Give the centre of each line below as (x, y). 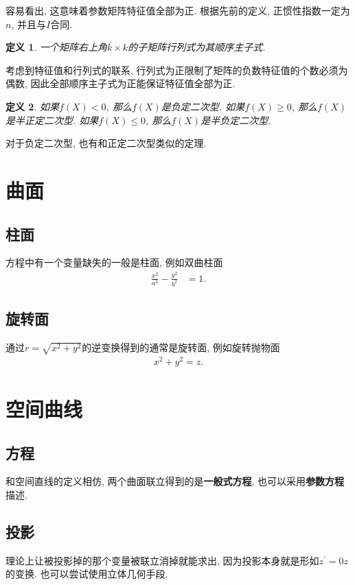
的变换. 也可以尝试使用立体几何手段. (87, 574)
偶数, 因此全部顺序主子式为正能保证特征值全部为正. (121, 83)
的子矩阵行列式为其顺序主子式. (197, 47)
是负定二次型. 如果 (203, 106)
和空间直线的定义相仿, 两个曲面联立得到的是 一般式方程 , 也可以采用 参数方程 (175, 481)
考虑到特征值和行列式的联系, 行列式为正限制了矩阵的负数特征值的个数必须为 (177, 70)
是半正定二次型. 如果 (52, 120)
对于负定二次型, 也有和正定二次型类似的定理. (106, 143)
